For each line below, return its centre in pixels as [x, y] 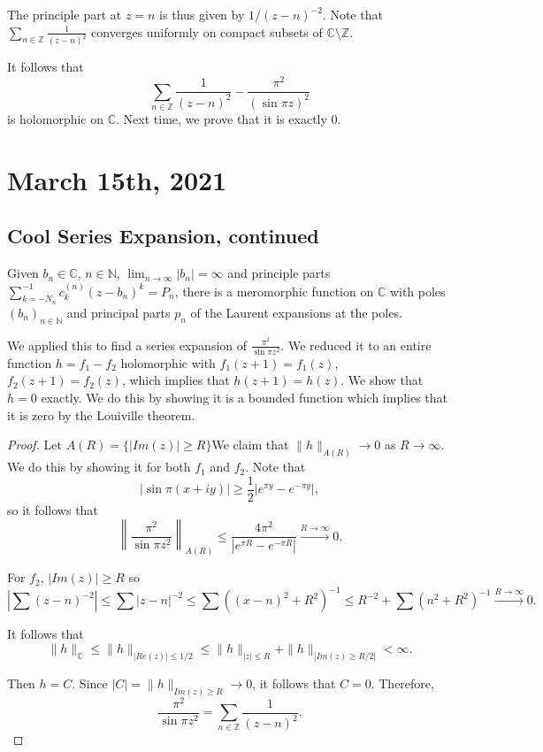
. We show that [382, 380]
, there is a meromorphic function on [274, 291]
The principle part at [65, 14]
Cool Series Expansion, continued [163, 236]
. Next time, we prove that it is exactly [222, 118]
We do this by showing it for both [99, 467]
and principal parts [119, 312]
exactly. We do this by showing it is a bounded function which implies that [245, 398]
